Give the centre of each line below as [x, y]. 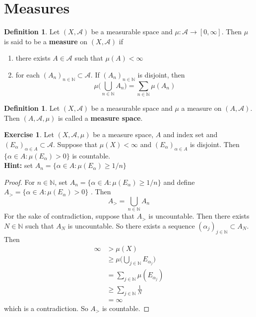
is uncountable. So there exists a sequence [131, 225]
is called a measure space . [100, 118]
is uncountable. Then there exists [199, 216]
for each [28, 74]
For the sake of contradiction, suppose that [69, 216]
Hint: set [19, 165]
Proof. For [20, 182]
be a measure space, [123, 134]
